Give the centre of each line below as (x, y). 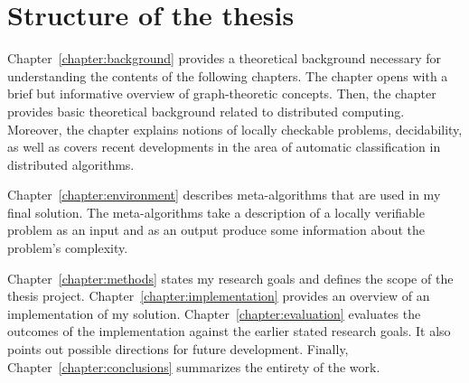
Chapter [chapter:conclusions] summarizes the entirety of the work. (194, 366)
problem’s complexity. (68, 248)
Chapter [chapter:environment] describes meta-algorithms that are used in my (224, 195)
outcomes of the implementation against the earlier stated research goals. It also (229, 331)
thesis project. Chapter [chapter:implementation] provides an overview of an (219, 296)
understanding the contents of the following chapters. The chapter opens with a (228, 75)
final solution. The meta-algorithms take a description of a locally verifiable (216, 212)
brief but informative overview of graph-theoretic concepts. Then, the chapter (222, 93)
